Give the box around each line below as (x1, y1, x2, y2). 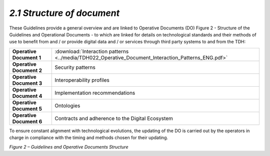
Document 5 (12, 105, 42, 112)
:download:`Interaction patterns (54, 48, 129, 55)
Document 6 (12, 118, 42, 125)
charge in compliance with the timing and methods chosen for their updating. (9, 135, 168, 141)
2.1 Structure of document (9, 7, 120, 18)
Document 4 (12, 92, 42, 99)
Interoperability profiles (54, 76, 109, 83)
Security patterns (54, 64, 96, 71)
